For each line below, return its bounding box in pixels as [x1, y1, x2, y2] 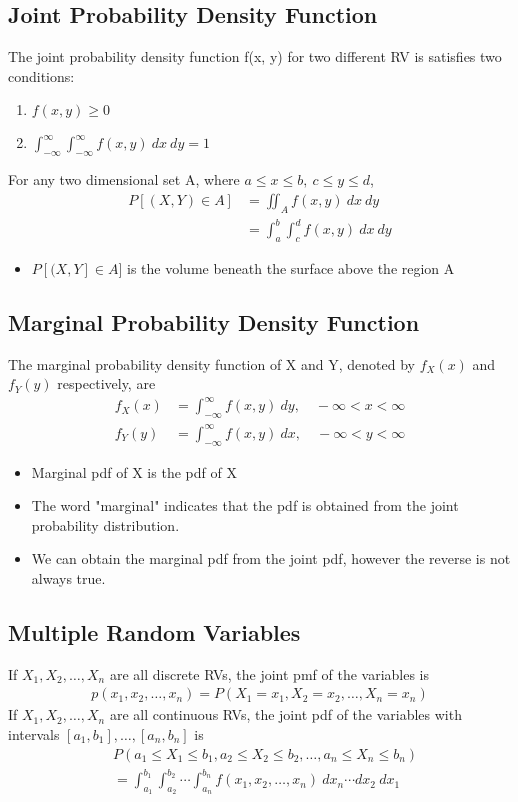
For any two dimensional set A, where [8, 169, 240, 190]
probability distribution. [31, 514, 180, 535]
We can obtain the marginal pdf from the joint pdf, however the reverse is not [31, 548, 511, 569]
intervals [8, 723, 60, 744]
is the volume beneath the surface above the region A [127, 257, 455, 278]
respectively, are [57, 373, 156, 394]
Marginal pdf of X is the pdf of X [31, 461, 237, 482]
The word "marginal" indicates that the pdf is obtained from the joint [31, 495, 459, 516]
